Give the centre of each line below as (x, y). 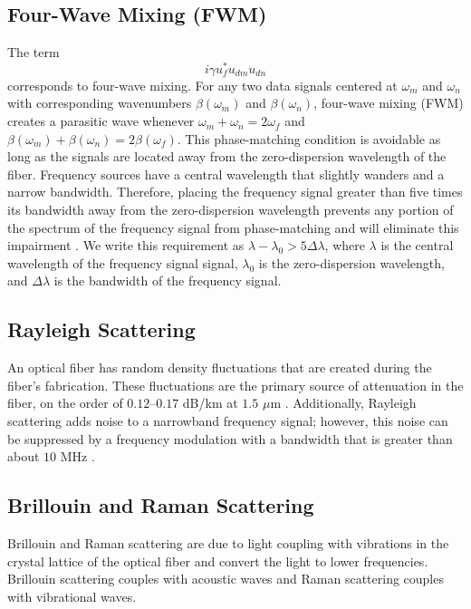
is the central (417, 245)
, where (345, 245)
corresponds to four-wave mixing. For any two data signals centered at (202, 85)
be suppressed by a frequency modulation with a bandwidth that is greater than (230, 438)
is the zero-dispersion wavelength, (351, 262)
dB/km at (210, 403)
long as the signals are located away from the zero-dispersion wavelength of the (227, 156)
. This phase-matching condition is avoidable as (309, 138)
